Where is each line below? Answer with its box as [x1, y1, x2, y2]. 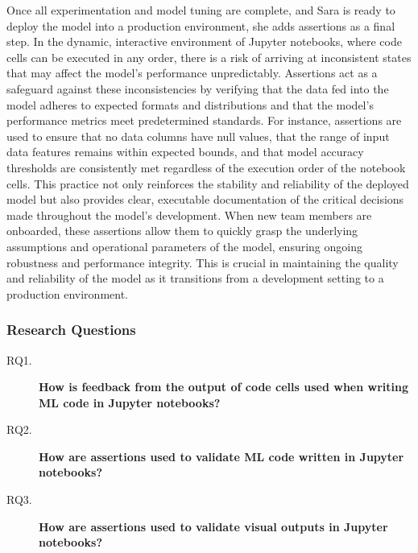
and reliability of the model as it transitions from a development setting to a [6, 270, 384, 287]
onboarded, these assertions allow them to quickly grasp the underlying [6, 222, 358, 239]
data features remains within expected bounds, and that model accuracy [6, 143, 364, 160]
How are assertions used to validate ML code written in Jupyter [39, 448, 404, 464]
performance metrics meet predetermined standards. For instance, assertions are [6, 112, 402, 129]
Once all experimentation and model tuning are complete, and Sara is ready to [6, 2, 395, 18]
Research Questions [6, 320, 136, 340]
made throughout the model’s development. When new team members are [6, 206, 372, 223]
